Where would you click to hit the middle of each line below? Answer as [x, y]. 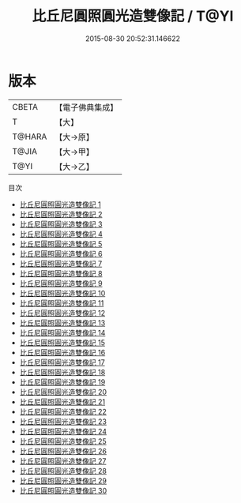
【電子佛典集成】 [87, 107]
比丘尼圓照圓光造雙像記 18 [62, 372]
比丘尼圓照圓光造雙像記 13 [62, 323]
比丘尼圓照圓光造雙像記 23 [63, 421]
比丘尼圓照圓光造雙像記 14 [62, 332]
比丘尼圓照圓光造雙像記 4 [61, 234]
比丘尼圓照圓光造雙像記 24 [63, 431]
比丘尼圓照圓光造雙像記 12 [62, 313]
